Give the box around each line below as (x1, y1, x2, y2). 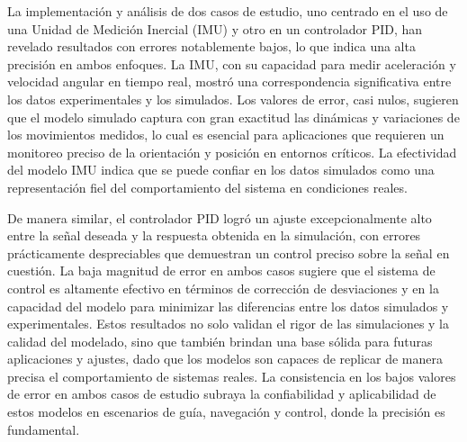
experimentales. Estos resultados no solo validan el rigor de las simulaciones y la (7, 314, 450, 333)
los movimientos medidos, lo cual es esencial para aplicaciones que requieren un (7, 125, 445, 144)
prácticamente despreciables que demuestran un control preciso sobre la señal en (7, 243, 450, 262)
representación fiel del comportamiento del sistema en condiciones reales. (7, 177, 408, 196)
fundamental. (7, 419, 80, 438)
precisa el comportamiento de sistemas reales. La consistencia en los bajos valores (7, 366, 456, 385)
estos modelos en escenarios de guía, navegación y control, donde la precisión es (7, 402, 445, 421)
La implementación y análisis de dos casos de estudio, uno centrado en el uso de (7, 2, 448, 20)
